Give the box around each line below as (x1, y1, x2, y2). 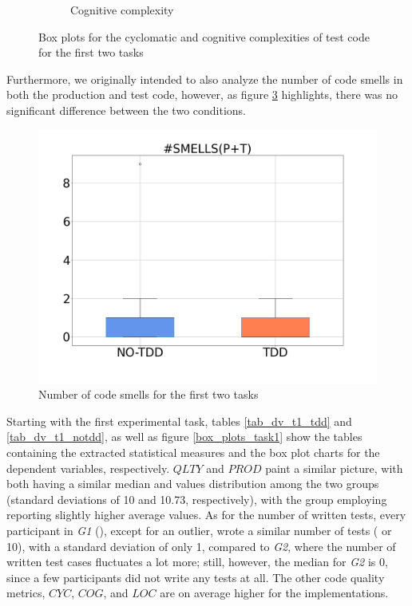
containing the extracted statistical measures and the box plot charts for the (6, 443, 380, 460)
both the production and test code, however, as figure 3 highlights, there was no (6, 86, 398, 103)
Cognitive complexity (70, 2, 174, 18)
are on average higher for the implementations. (160, 584, 389, 601)
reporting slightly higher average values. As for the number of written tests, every (6, 506, 406, 523)
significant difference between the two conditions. (6, 101, 247, 118)
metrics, (6, 584, 46, 601)
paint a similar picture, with (265, 459, 403, 476)
